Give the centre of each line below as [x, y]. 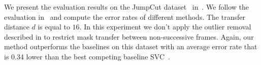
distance [17, 27]
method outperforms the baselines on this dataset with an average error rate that [131, 46]
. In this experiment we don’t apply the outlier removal [165, 27]
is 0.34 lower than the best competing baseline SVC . [87, 56]
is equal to [54, 27]
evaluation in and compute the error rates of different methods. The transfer [125, 17]
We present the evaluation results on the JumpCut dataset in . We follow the [127, 7]
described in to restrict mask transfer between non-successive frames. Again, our [129, 36]
